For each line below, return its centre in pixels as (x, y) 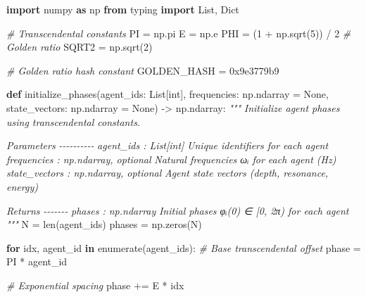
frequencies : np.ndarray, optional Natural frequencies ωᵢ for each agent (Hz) (171, 159)
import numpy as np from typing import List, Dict (123, 9)
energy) (22, 186)
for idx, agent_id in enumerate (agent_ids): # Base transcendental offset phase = (184, 247)
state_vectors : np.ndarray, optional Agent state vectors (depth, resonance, (168, 173)
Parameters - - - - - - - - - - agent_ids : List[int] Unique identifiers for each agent (168, 145)
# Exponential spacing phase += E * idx (95, 285)
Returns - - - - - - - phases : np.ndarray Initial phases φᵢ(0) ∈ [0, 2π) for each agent (178, 210)
